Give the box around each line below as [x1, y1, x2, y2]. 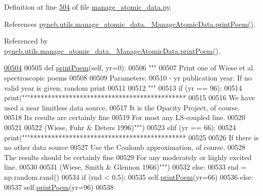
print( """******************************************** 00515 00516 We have [4, 92, 255, 103]
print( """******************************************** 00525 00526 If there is [4, 132, 259, 142]
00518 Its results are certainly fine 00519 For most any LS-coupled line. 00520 [4, 112, 246, 123]
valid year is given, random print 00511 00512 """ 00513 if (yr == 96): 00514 [4, 82, 242, 93]
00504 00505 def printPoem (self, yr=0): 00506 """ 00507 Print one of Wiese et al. [4, 62, 255, 73]
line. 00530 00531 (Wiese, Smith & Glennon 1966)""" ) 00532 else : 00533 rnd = [4, 162, 247, 172]
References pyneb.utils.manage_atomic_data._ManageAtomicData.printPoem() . [4, 18, 255, 29]
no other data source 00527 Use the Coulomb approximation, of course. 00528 [4, 142, 246, 152]
